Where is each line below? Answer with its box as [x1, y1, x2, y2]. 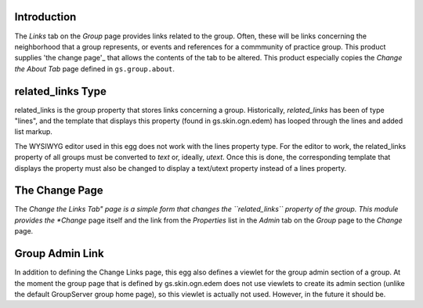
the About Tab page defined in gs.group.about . [14, 63, 175, 74]
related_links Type [14, 85, 107, 98]
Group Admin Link [14, 247, 105, 260]
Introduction [14, 10, 77, 24]
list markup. [14, 127, 52, 136]
